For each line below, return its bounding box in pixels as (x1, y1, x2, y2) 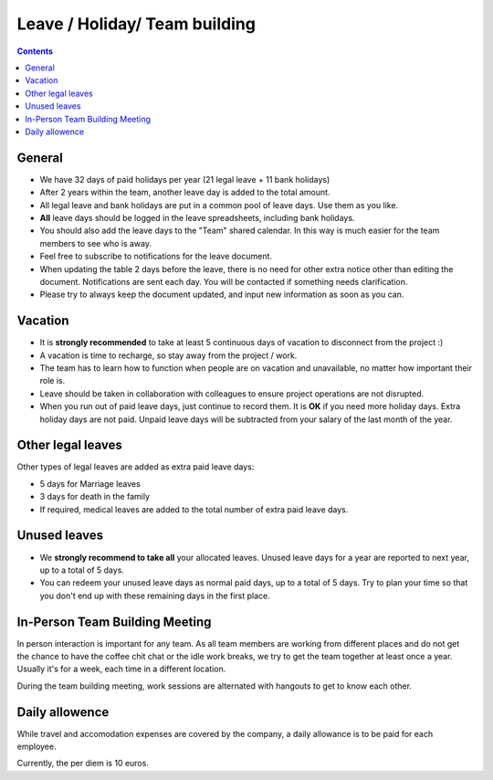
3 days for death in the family (39, 491, 151, 502)
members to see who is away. (39, 237, 152, 248)
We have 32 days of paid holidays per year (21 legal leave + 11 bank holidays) (39, 174, 330, 184)
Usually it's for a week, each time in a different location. (16, 663, 226, 675)
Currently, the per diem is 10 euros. (16, 758, 150, 769)
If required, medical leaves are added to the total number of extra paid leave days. (39, 503, 349, 515)
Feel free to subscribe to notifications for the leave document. (39, 251, 273, 262)
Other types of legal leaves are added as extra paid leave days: (16, 461, 255, 472)
